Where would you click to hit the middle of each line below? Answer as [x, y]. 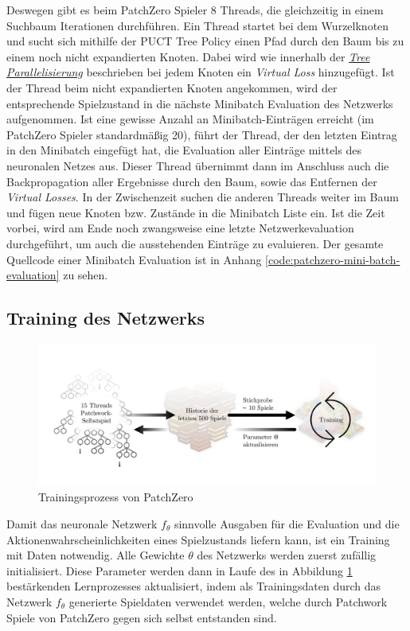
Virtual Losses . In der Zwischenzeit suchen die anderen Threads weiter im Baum [203, 197]
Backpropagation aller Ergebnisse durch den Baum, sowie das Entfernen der [192, 181]
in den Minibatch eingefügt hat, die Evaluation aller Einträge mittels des [184, 150]
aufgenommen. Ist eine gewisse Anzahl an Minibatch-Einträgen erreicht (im [190, 119]
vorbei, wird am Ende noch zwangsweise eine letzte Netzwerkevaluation [180, 228]
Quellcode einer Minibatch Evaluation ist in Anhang [134, 259]
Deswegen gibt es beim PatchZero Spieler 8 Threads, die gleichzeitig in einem [195, 10]
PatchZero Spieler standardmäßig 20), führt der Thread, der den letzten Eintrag [202, 134]
